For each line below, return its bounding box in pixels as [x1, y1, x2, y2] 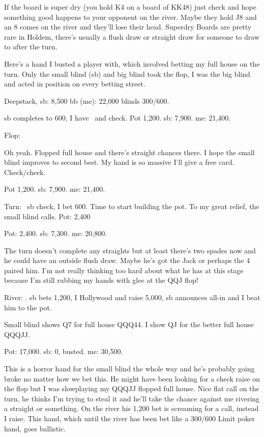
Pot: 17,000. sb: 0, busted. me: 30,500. [4, 346, 123, 357]
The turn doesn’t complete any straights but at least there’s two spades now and [4, 245, 256, 255]
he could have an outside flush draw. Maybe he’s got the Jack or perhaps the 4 [4, 255, 250, 266]
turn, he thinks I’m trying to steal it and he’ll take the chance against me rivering [4, 393, 260, 403]
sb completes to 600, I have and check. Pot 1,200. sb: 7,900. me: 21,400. [4, 112, 231, 123]
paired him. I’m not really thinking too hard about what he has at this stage [4, 265, 244, 275]
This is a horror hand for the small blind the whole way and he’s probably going [4, 363, 255, 374]
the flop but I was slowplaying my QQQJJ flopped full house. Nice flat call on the [4, 383, 259, 394]
